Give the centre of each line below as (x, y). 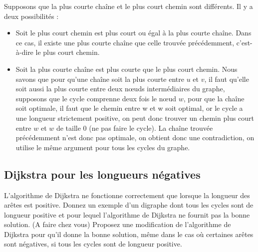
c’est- (244, 42)
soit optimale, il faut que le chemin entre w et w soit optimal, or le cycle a (129, 108)
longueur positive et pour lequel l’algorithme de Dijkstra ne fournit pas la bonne (127, 214)
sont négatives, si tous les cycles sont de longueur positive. (93, 244)
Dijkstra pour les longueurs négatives (102, 174)
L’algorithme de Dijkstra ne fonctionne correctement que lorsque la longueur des (127, 195)
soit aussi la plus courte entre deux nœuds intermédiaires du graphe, (120, 89)
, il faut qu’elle (227, 79)
